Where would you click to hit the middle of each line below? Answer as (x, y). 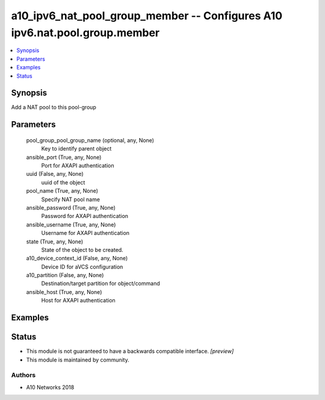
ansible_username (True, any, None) (71, 224)
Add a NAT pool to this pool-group (54, 107)
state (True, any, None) (55, 242)
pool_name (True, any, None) (62, 191)
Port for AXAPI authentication (78, 165)
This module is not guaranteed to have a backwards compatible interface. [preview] (130, 351)
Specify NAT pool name (71, 199)
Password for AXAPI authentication (85, 216)
